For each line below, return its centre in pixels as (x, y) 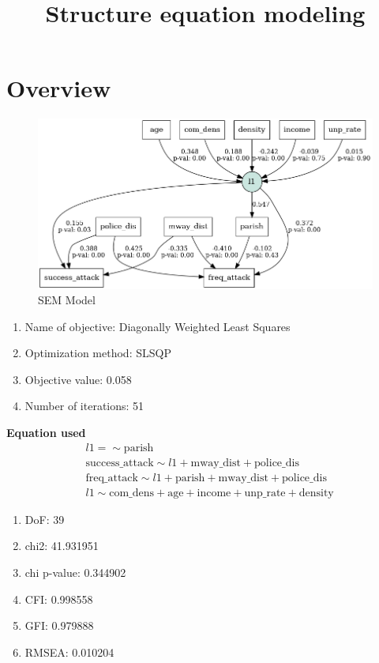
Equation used (46, 433)
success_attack (120, 463)
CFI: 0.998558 (59, 599)
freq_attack (112, 478)
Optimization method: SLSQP (98, 353)
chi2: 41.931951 (62, 546)
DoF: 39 (45, 519)
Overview (59, 88)
